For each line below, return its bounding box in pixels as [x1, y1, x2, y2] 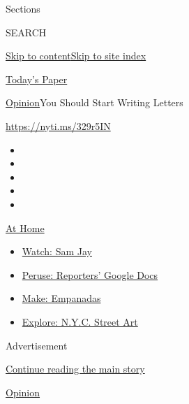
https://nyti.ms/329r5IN [6, 118, 111, 133]
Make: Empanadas [22, 291, 101, 305]
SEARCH [6, 24, 47, 39]
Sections [6, 1, 40, 15]
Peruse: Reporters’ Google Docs [22, 267, 158, 282]
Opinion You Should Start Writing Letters [6, 95, 183, 110]
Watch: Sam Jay [22, 244, 92, 259]
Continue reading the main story [6, 361, 145, 376]
